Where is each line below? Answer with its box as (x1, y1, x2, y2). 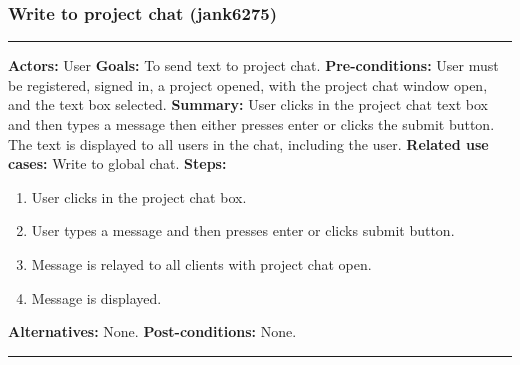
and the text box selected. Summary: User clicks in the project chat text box (8, 94, 488, 115)
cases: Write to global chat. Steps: (8, 153, 227, 174)
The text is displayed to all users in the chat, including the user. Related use (8, 133, 489, 154)
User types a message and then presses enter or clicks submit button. (31, 220, 455, 241)
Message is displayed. (31, 287, 162, 308)
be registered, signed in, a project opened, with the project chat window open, (8, 74, 488, 95)
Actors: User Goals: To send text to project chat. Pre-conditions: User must (8, 55, 499, 76)
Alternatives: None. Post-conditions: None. (8, 321, 297, 342)
